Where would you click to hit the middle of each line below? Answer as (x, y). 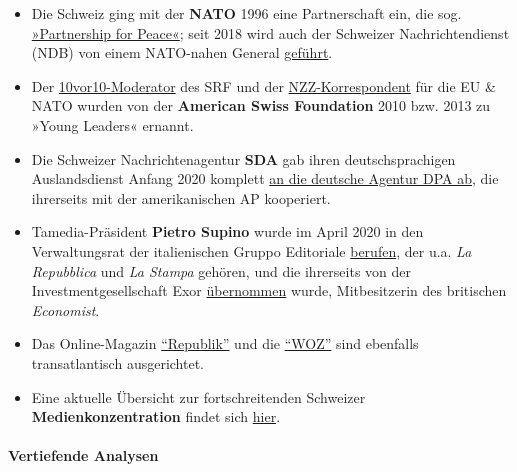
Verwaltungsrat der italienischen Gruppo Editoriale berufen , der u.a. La (251, 250)
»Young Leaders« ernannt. (112, 124)
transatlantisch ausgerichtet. (117, 362)
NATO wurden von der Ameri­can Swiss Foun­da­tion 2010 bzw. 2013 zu (261, 105)
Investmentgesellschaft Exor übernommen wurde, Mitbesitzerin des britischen (269, 290)
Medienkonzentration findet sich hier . (156, 416)
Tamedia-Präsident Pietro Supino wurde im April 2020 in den (227, 231)
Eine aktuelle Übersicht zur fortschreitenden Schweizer (198, 396)
